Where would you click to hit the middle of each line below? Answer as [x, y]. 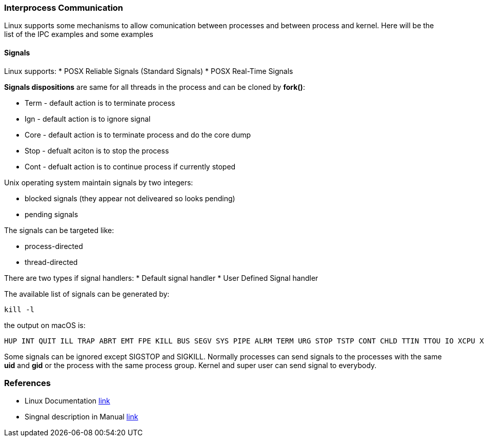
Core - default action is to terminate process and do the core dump [138, 135]
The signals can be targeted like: [59, 230]
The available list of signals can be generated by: [87, 294]
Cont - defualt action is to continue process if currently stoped [130, 166]
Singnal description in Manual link [82, 417]
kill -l [19, 309]
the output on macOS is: [45, 325]
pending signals [52, 214]
